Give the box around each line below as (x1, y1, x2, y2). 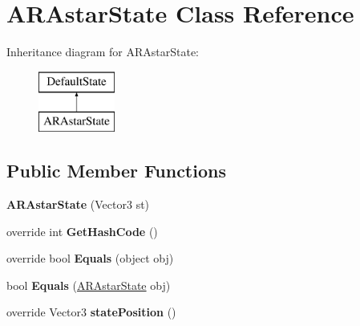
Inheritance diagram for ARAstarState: (6, 43, 200, 60)
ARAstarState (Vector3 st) (6, 196, 150, 213)
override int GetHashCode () (6, 222, 158, 239)
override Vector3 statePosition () (6, 304, 176, 320)
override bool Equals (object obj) (6, 250, 174, 267)
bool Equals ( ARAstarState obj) (6, 276, 171, 293)
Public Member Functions (6, 158, 226, 183)
